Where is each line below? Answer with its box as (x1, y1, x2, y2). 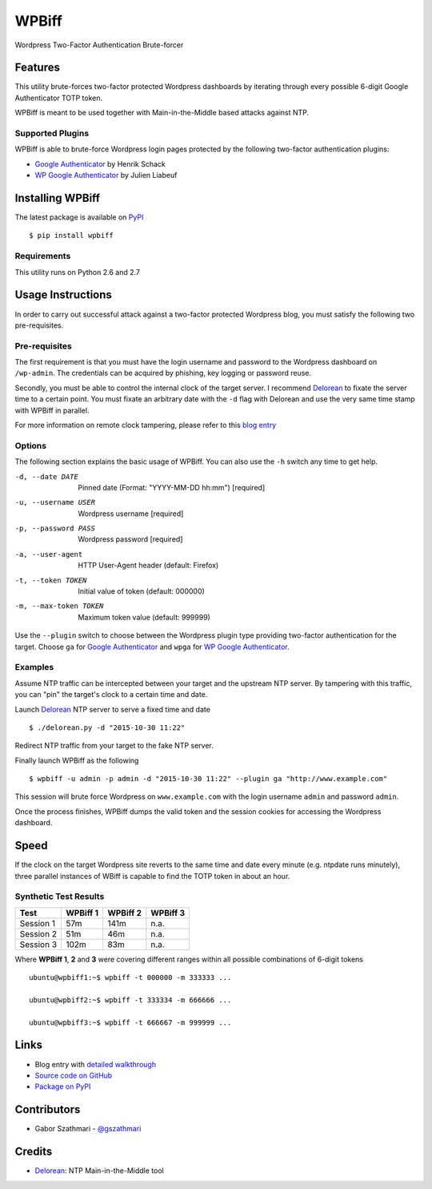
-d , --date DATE (14, 472, 79, 481)
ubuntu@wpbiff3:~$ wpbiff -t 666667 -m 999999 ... (29, 1018, 232, 1027)
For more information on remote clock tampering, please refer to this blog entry (14, 420, 277, 429)
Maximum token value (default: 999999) (78, 612, 211, 622)
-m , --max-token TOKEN (14, 602, 104, 611)
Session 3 (19, 938, 58, 949)
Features (14, 61, 60, 75)
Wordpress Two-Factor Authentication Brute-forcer (14, 40, 184, 50)
